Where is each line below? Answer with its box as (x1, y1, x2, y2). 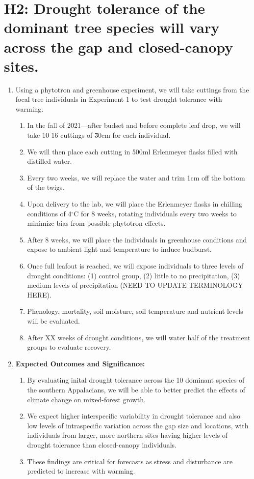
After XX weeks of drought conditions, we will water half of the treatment (27, 332, 251, 342)
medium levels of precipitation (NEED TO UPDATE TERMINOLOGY (27, 280, 243, 290)
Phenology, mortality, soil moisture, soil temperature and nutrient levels (27, 306, 243, 316)
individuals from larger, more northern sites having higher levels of (27, 430, 228, 440)
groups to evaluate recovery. (27, 342, 111, 352)
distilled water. (27, 156, 72, 166)
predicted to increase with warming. (27, 466, 135, 476)
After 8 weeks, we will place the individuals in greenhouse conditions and (27, 234, 247, 244)
